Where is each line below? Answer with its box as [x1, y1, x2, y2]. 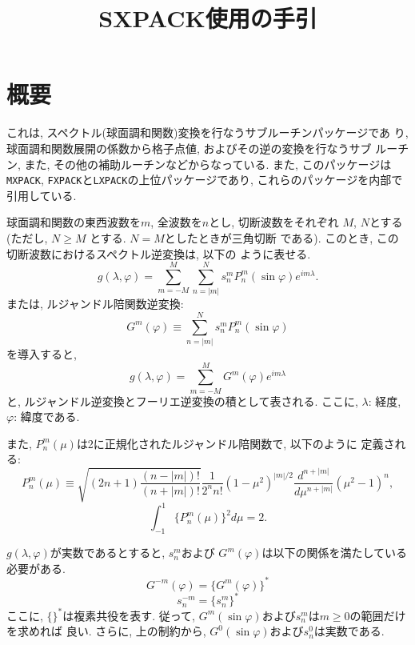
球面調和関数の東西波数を [6, 214, 141, 230]
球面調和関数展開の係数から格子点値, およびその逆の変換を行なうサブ [6, 139, 372, 156]
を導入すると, [6, 345, 77, 362]
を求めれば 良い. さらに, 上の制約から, [6, 623, 206, 639]
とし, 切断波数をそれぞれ [209, 214, 339, 230]
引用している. [6, 186, 77, 203]
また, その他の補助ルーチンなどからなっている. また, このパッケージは [24, 155, 392, 172]
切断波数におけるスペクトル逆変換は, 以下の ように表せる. [6, 245, 311, 262]
